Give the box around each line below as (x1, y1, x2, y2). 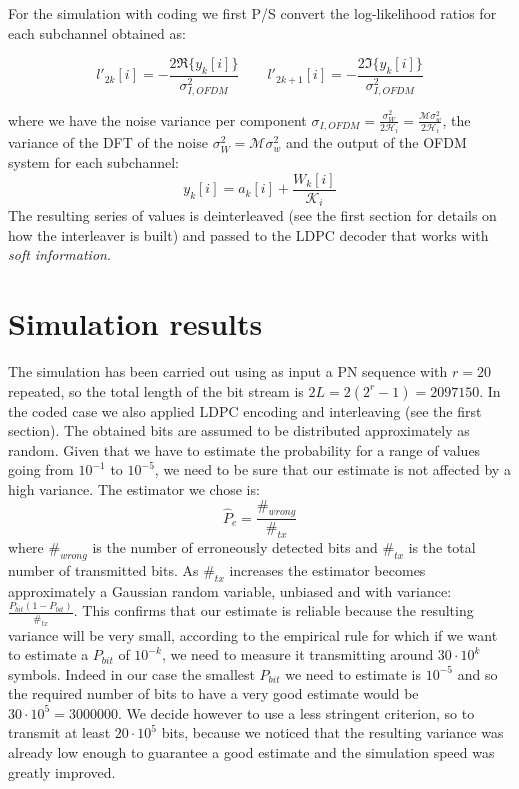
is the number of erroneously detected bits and (92, 537, 378, 558)
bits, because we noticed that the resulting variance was (161, 722, 504, 743)
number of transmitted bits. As (8, 560, 199, 581)
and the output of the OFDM (285, 132, 467, 153)
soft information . (8, 244, 111, 265)
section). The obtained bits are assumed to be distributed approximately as (8, 420, 470, 441)
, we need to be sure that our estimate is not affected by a (154, 459, 511, 480)
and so (457, 663, 498, 684)
